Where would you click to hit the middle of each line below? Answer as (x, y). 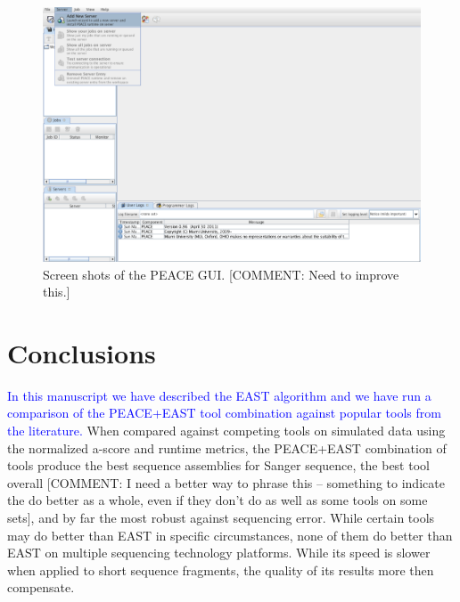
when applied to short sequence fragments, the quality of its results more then (221, 569)
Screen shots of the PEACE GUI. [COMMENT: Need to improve (221, 274)
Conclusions (82, 352)
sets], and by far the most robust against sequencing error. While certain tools (221, 518)
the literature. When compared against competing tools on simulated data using (226, 431)
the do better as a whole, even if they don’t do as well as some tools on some (218, 500)
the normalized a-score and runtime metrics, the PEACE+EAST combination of (227, 447)
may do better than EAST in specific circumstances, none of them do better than (230, 535)
